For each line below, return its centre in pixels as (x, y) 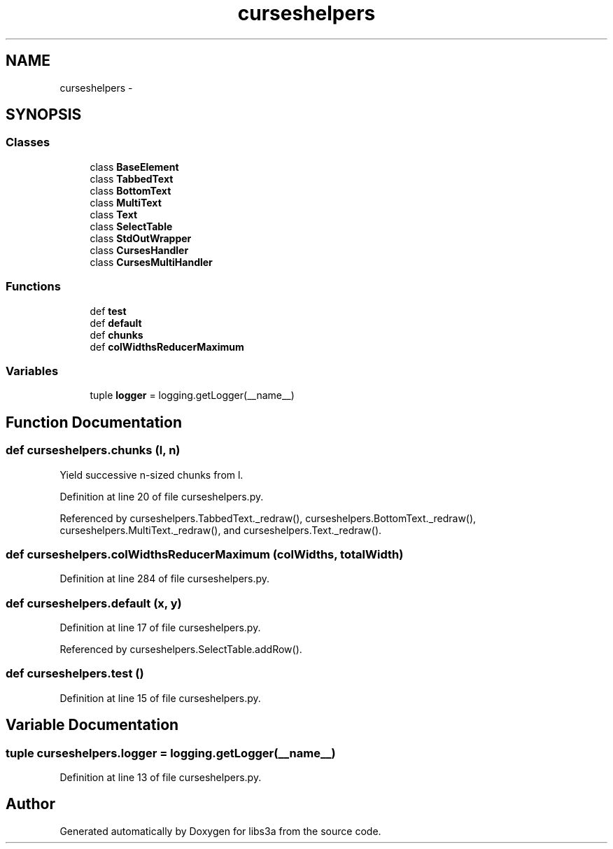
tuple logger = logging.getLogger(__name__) (192, 395)
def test (108, 311)
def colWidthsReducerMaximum (167, 346)
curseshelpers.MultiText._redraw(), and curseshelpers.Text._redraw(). (221, 530)
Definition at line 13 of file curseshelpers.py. (161, 777)
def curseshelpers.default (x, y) (94, 603)
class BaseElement (134, 167)
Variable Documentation (92, 725)
